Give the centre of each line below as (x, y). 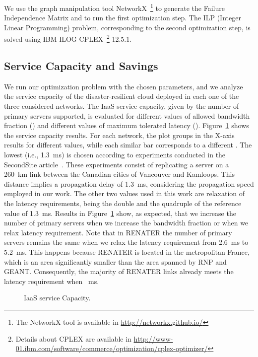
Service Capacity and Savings (81, 66)
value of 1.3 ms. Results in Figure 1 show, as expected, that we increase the (120, 213)
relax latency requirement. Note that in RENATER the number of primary (118, 232)
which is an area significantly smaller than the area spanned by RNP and (115, 261)
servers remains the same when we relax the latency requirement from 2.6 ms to (126, 242)
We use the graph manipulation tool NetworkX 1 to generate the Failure (114, 7)
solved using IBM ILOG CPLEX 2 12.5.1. (68, 38)
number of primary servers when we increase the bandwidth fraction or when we (126, 223)
